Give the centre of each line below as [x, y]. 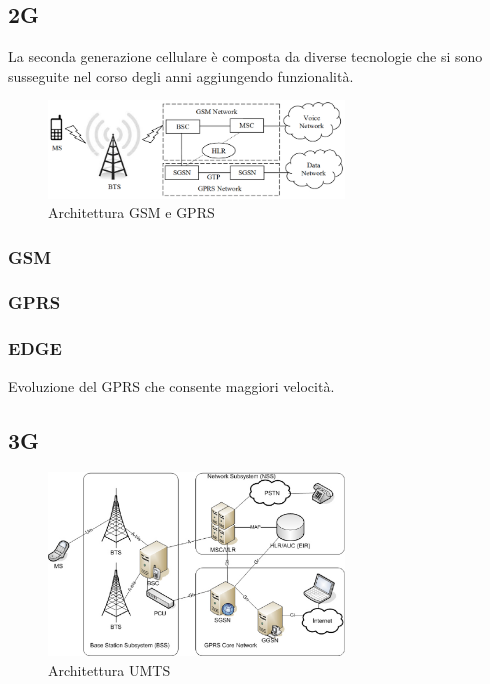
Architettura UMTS [109, 669]
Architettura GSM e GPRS [131, 212]
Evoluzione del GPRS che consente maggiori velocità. [171, 385]
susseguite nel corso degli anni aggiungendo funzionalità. [181, 75]
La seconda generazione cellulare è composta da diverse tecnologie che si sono [245, 56]
